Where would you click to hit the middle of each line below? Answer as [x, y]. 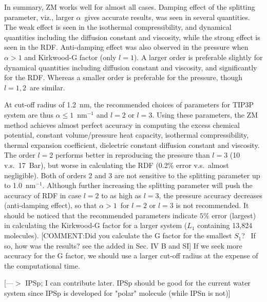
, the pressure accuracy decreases [211, 195]
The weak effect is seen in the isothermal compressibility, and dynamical [118, 27]
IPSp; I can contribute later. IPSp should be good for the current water [138, 283]
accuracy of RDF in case [43, 195]
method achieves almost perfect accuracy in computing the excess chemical [122, 125]
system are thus [29, 114]
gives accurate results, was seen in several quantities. [167, 17]
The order [20, 155]
